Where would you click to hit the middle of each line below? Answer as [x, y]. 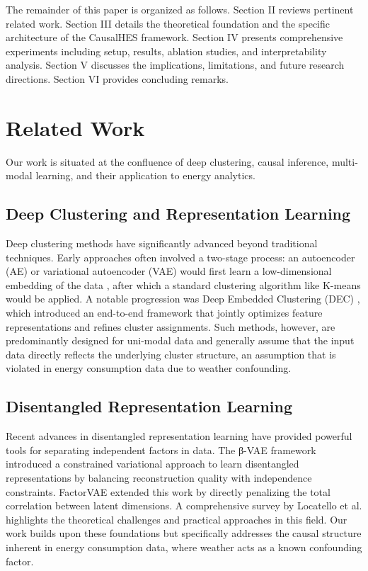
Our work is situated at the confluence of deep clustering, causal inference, [167, 161]
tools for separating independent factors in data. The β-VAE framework [161, 450]
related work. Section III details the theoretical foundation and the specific [168, 23]
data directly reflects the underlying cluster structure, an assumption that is [171, 354]
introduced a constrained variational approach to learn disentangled [153, 464]
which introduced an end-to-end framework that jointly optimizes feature [164, 313]
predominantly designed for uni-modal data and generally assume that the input [180, 340]
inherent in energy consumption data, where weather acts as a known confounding [184, 547]
